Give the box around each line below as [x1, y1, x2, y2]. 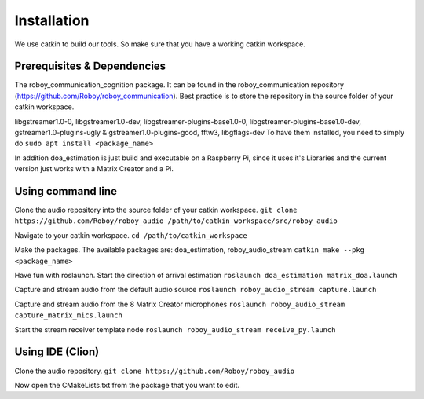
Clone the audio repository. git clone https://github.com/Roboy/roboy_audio [14, 366, 295, 375]
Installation [14, 12, 90, 29]
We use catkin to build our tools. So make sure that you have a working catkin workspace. [14, 39, 305, 49]
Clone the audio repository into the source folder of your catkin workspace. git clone [14, 205, 298, 215]
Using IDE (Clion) [14, 346, 100, 359]
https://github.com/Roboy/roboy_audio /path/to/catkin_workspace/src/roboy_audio [14, 217, 338, 225]
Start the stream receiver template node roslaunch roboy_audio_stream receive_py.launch [14, 324, 336, 334]
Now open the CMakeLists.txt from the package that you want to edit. [14, 380, 239, 390]
